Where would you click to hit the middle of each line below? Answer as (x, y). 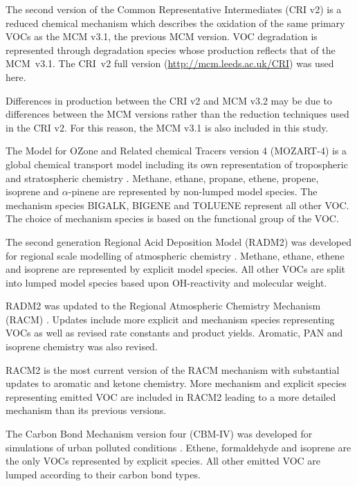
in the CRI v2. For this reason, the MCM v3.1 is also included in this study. (167, 127)
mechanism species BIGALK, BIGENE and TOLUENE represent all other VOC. (177, 205)
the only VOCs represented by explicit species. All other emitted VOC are (163, 461)
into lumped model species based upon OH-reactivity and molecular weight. (166, 282)
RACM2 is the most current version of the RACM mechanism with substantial (173, 369)
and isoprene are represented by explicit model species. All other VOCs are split (176, 269)
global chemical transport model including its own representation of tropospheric (177, 164)
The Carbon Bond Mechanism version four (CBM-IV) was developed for (159, 434)
